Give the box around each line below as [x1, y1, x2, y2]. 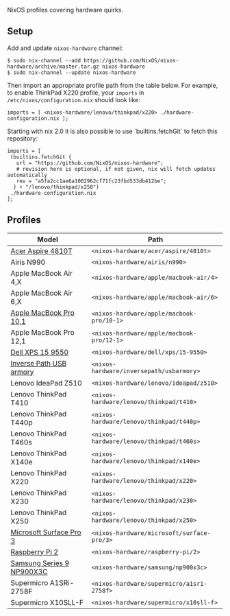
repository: [7, 134, 38, 143]
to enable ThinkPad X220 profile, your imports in [7, 88, 144, 97]
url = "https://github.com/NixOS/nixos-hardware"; [16, 159, 164, 167]
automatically [7, 171, 48, 178]
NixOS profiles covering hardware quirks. [7, 6, 124, 14]
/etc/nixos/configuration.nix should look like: [7, 95, 140, 104]
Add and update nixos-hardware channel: [7, 44, 123, 52]
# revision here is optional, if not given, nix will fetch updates [16, 165, 216, 172]
